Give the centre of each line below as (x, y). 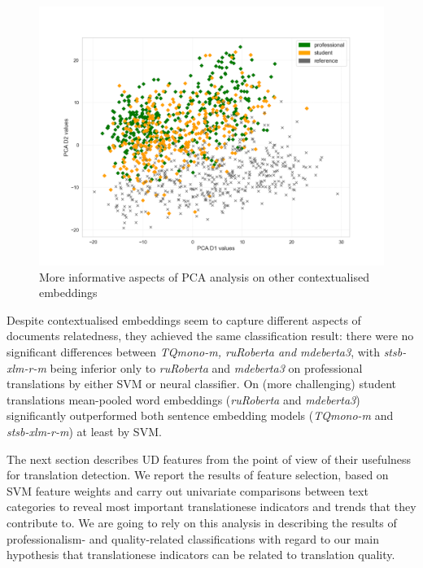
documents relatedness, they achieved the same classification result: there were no (210, 336)
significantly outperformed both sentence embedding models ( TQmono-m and (200, 415)
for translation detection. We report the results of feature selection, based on (198, 475)
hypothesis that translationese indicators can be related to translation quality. (201, 555)
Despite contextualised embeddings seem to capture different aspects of (184, 319)
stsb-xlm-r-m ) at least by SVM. (84, 431)
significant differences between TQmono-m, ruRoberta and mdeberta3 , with (193, 351)
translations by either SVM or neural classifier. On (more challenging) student (201, 384)
